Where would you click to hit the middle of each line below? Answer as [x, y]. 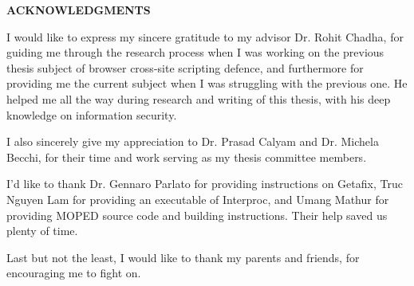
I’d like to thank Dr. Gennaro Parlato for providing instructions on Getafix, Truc [205, 184]
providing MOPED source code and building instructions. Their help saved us [197, 215]
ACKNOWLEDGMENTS [79, 10]
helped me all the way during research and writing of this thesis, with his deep [199, 98]
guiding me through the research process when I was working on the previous [195, 52]
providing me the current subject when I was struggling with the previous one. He [207, 83]
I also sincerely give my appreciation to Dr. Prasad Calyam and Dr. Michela [193, 141]
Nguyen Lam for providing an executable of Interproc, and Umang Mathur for [198, 199]
